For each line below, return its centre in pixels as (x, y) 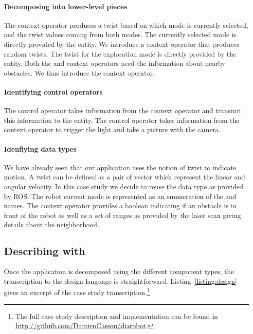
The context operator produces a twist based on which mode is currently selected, (126, 25)
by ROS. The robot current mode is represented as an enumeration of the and (120, 196)
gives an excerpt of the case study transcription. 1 (77, 291)
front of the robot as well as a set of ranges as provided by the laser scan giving (123, 215)
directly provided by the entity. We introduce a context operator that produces (122, 44)
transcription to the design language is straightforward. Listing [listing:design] (120, 281)
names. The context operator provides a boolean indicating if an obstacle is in (120, 206)
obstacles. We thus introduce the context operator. (79, 72)
